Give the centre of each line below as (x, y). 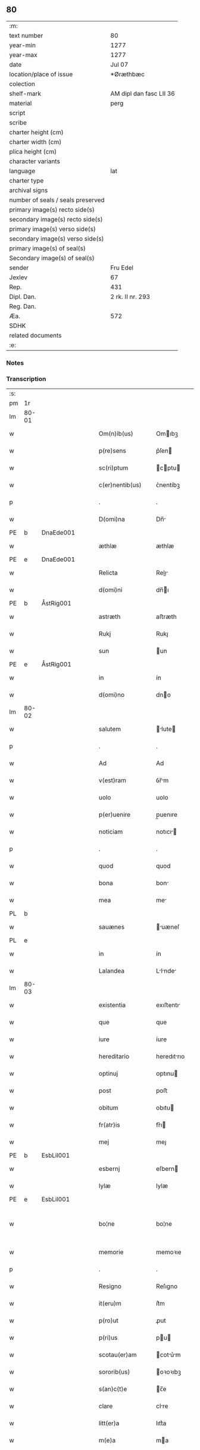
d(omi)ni (110, 590)
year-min (22, 45)
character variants (35, 161)
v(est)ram (112, 780)
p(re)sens (112, 451)
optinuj (108, 1074)
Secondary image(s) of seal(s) (52, 258)
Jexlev (18, 277)
